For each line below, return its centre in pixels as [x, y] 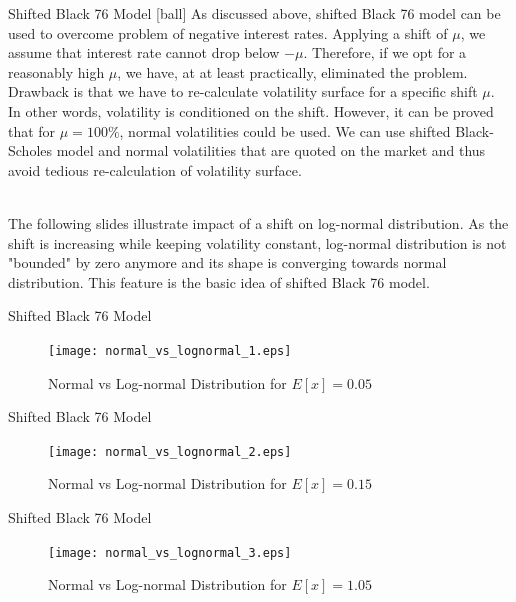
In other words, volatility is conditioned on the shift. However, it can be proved [251, 110]
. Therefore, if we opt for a [385, 52]
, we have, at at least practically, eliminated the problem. [292, 71]
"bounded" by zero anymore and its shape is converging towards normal [227, 262]
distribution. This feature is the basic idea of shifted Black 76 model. [219, 281]
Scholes [30, 150]
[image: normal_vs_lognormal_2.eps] [170, 451]
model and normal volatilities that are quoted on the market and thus [271, 150]
